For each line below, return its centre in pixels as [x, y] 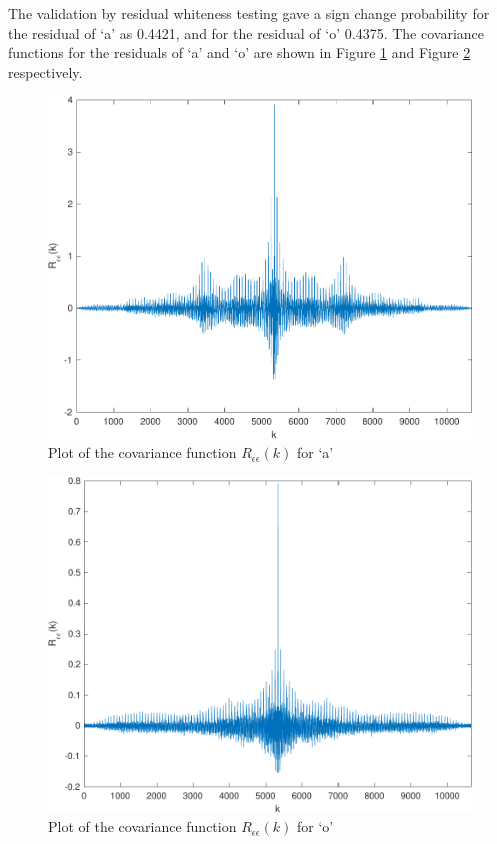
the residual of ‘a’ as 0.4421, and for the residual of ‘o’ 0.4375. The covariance [246, 32]
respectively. [45, 71]
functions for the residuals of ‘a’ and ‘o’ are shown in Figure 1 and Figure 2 [239, 52]
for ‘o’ [315, 826]
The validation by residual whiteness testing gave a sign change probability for [249, 13]
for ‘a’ [315, 452]
